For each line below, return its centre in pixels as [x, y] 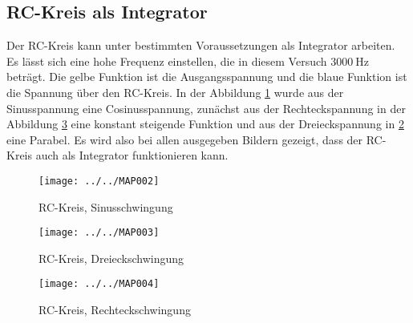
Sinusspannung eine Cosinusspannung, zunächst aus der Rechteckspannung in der [206, 108]
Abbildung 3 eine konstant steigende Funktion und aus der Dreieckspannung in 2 [205, 124]
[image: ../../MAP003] [99, 233]
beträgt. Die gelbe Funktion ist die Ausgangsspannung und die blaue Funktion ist [207, 77]
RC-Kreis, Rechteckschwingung [115, 310]
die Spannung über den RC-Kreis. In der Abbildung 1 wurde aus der [175, 92]
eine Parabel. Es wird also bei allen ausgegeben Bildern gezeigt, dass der [185, 139]
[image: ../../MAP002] [99, 181]
